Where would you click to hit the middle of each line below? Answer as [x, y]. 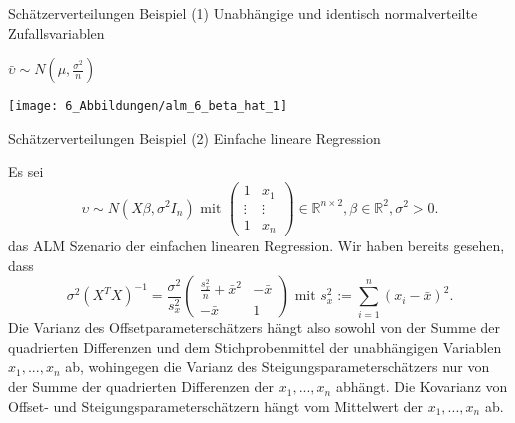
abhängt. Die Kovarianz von [421, 386]
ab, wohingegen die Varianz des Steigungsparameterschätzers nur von [277, 366]
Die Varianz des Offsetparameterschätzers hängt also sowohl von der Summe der [254, 327]
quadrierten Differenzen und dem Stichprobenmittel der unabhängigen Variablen [255, 346]
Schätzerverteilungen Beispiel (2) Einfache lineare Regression [194, 137]
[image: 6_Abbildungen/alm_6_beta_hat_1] [148, 106]
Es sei [26, 171]
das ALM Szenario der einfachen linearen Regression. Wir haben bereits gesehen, [256, 245]
